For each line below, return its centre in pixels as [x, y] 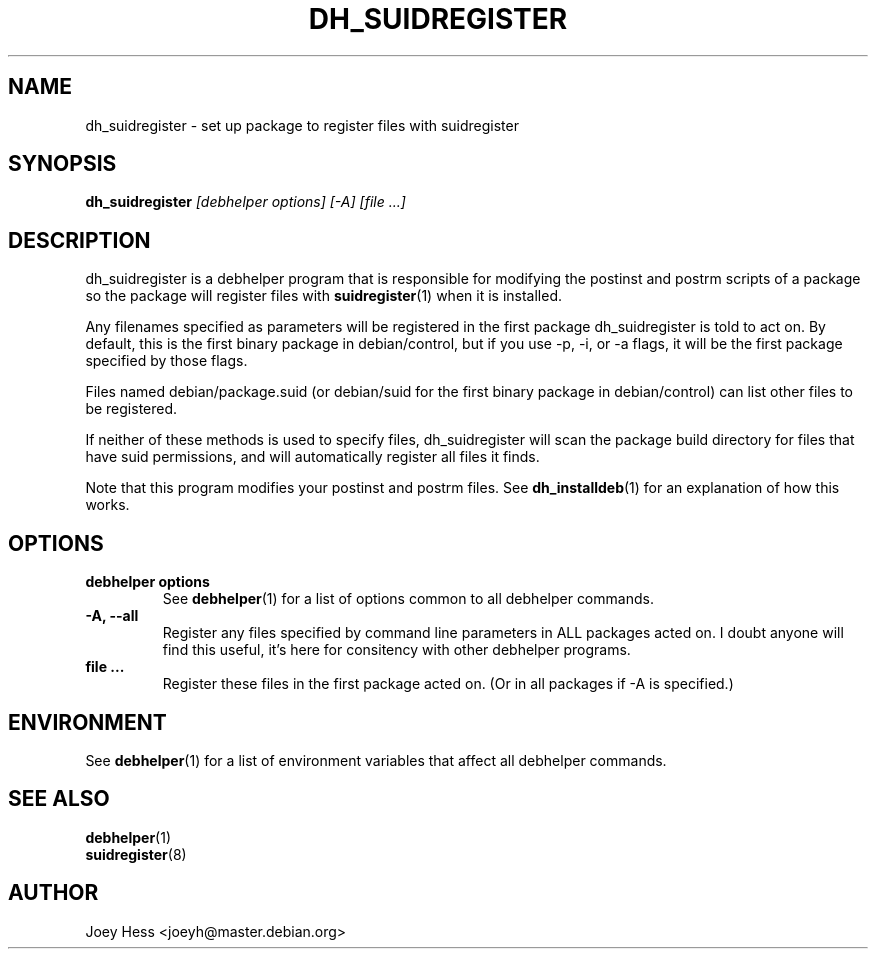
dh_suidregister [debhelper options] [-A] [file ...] [245, 202]
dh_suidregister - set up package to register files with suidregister [302, 125]
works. [107, 505]
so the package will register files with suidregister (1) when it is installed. [323, 296]
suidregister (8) [136, 854]
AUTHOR [53, 893]
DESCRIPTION [79, 240]
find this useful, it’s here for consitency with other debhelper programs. [396, 650]
